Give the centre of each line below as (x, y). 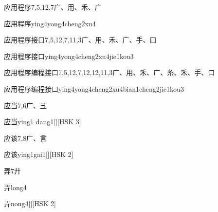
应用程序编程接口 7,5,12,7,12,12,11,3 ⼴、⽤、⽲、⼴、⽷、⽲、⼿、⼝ (109, 72)
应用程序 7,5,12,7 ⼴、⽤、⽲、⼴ (53, 7)
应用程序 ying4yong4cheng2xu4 (50, 23)
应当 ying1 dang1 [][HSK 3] (43, 122)
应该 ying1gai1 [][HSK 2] (39, 154)
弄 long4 (15, 187)
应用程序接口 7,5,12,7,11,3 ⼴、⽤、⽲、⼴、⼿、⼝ (80, 40)
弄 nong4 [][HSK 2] (30, 203)
